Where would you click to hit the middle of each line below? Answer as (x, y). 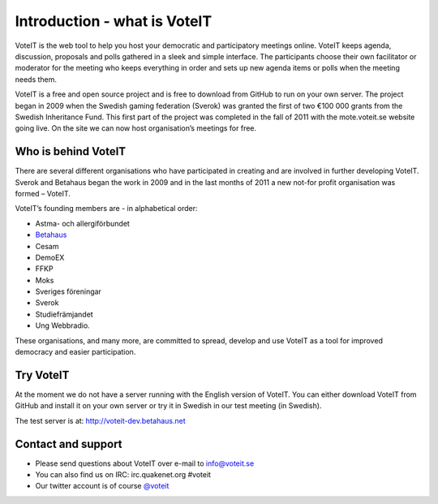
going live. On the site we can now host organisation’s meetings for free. (136, 128)
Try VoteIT (42, 375)
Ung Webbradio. (63, 325)
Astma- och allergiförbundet (82, 223)
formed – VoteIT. (43, 193)
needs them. (36, 79)
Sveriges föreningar (68, 291)
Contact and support (69, 444)
